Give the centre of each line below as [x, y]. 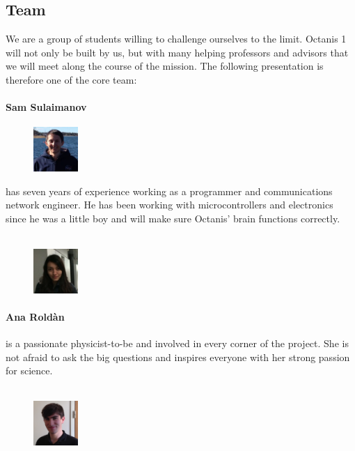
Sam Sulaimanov [46, 107]
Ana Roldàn [35, 316]
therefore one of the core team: [71, 79]
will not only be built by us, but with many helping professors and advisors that [177, 52]
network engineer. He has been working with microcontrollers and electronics [169, 205]
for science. [29, 370]
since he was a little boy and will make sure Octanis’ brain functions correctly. [173, 218]
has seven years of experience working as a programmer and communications [169, 191]
